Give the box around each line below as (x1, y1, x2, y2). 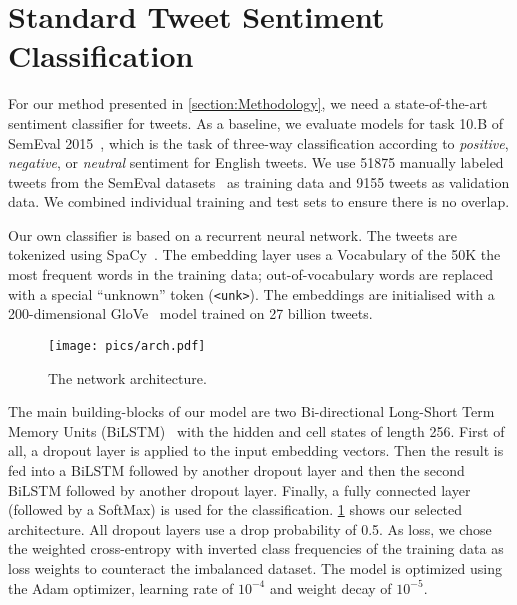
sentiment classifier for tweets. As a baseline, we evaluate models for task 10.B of (8, 112, 504, 133)
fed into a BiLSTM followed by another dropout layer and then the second (8, 459, 465, 480)
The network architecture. (48, 367, 207, 388)
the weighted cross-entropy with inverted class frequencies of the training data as (8, 538, 504, 559)
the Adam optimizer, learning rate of (8, 577, 234, 598)
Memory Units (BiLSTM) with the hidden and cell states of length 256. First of (8, 420, 505, 441)
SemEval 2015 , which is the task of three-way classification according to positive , (8, 132, 509, 153)
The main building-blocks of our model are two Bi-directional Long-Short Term (8, 401, 495, 422)
